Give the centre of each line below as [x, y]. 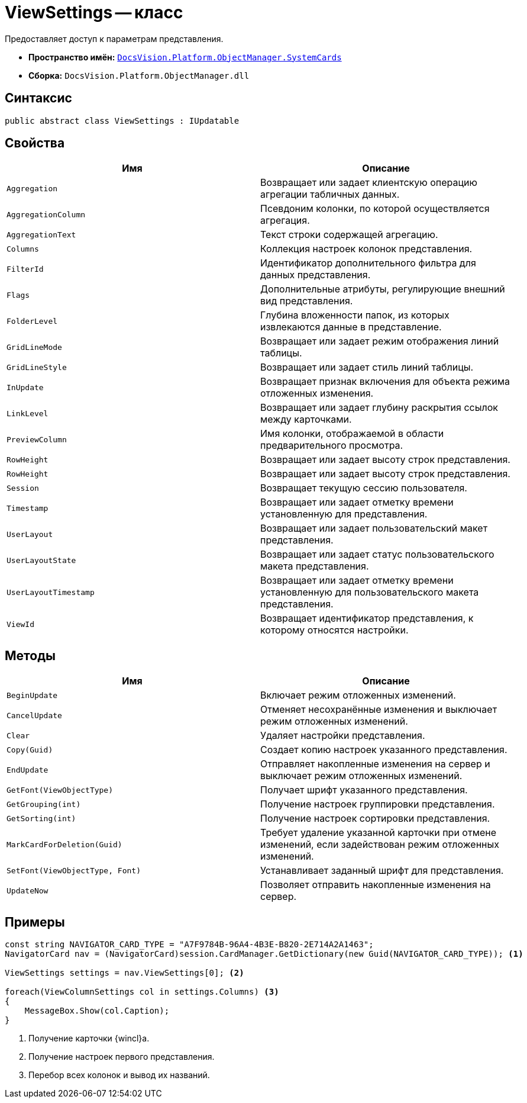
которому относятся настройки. [334, 630]
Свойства [35, 143]
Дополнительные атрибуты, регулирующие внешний [383, 289]
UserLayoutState [41, 560]
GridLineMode [34, 347]
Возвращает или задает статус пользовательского [377, 554]
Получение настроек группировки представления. [378, 804]
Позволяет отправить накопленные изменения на [376, 885]
